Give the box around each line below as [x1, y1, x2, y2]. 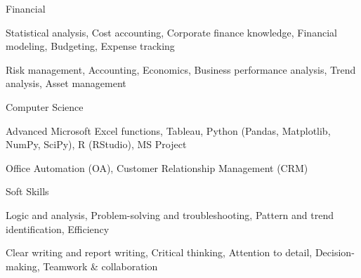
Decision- [315, 245, 355, 260]
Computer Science [6, 99, 84, 114]
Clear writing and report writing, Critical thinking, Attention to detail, [6, 245, 313, 260]
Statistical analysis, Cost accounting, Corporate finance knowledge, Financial [6, 25, 337, 39]
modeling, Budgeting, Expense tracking [6, 39, 175, 53]
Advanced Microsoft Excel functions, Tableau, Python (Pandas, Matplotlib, [6, 123, 331, 138]
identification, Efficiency [6, 221, 110, 236]
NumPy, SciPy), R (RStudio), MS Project [6, 137, 187, 152]
